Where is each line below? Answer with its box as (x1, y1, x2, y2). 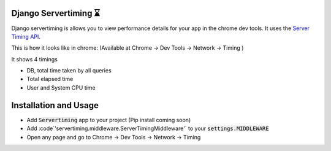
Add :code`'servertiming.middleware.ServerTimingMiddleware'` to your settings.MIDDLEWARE (26, 125, 269, 132)
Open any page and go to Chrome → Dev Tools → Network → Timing (26, 133, 201, 141)
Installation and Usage (11, 100, 99, 110)
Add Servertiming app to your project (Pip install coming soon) (26, 116, 191, 123)
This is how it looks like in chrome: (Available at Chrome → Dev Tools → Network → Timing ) (11, 44, 244, 52)
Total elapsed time (26, 75, 74, 83)
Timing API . (11, 33, 41, 40)
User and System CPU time (26, 83, 96, 91)
